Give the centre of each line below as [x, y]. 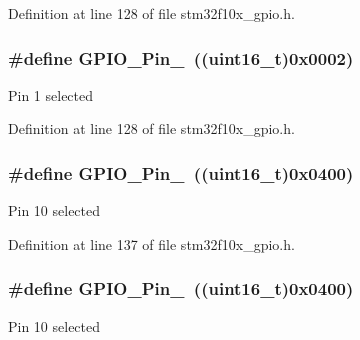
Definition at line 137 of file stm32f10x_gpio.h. [151, 243]
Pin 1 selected [51, 94]
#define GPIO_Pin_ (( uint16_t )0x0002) [181, 57]
